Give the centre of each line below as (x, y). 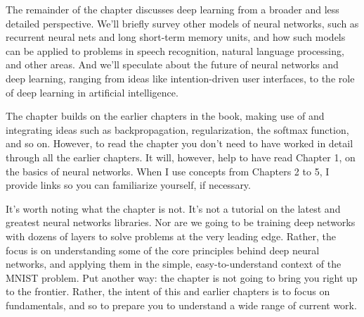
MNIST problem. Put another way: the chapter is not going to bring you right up (182, 277)
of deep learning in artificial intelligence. (92, 92)
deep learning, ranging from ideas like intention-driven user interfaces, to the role (180, 78)
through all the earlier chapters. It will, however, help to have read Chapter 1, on (181, 157)
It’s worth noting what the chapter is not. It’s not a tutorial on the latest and (173, 208)
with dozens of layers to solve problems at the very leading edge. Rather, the (171, 236)
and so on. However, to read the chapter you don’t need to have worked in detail (180, 143)
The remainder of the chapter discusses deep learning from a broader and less (173, 9)
